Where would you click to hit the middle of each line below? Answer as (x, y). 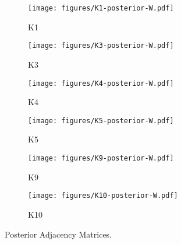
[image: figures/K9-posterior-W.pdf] (101, 158)
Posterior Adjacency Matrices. (58, 234)
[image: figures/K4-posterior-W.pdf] (101, 83)
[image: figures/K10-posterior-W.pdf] (103, 196)
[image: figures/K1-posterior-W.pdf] (101, 8)
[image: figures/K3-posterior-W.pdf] (101, 46)
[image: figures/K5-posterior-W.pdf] (101, 121)
